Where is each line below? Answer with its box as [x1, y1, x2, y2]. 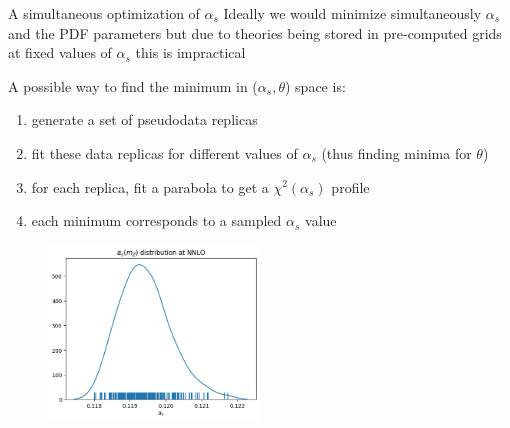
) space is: [285, 75, 346, 96]
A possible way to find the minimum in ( [8, 75, 258, 96]
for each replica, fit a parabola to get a [31, 176, 269, 197]
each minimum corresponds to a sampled [31, 210, 282, 231]
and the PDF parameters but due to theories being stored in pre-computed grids [8, 22, 502, 43]
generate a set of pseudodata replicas [31, 109, 258, 130]
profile [331, 176, 370, 197]
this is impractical [135, 42, 246, 63]
